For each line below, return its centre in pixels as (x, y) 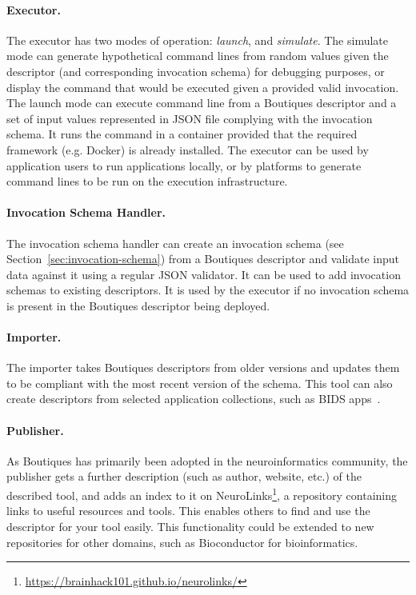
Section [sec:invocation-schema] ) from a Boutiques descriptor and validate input (203, 259)
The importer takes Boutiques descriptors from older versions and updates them (203, 367)
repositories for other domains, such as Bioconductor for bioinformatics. (182, 542)
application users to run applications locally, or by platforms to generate (184, 165)
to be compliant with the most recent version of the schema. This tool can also (200, 383)
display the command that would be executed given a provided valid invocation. (203, 87)
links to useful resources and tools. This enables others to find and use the (188, 511)
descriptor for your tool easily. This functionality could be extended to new (190, 526)
